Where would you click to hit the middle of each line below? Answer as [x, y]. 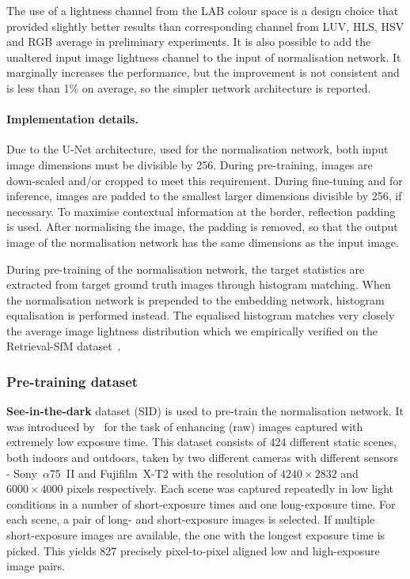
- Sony [22, 473]
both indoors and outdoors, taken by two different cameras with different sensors [202, 458]
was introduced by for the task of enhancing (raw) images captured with [185, 426]
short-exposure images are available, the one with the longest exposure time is [196, 535]
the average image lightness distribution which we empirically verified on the [192, 330]
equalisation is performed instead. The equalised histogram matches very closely [201, 315]
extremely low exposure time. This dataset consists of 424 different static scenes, [202, 442]
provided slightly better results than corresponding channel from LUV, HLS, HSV [205, 26]
